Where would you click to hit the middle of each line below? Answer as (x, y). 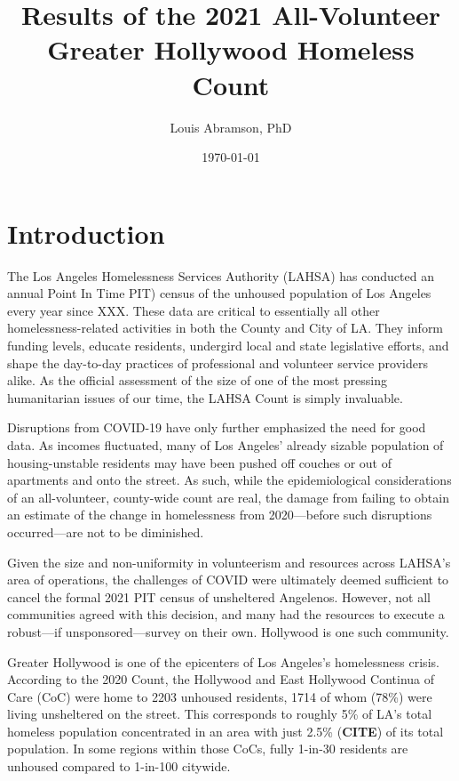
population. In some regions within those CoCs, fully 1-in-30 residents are (208, 749)
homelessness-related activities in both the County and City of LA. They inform (226, 328)
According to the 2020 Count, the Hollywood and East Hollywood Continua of (221, 679)
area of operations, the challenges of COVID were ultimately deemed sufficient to (228, 580)
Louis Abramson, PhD (231, 127)
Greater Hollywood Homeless (231, 49)
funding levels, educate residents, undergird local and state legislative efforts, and (228, 345)
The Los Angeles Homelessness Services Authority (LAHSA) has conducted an (221, 275)
